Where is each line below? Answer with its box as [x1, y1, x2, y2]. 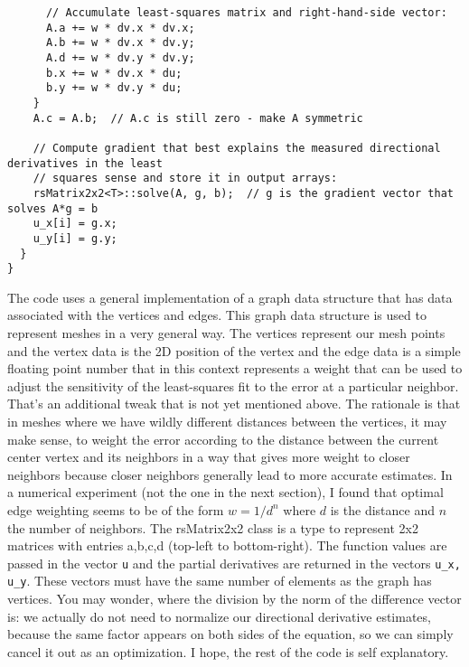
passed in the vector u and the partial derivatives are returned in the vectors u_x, [7, 553, 461, 572]
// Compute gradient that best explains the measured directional [33, 141, 441, 155]
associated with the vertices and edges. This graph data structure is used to [7, 305, 427, 324]
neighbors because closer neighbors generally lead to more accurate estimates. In [7, 465, 453, 484]
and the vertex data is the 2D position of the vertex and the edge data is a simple [7, 341, 461, 360]
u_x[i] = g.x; [33, 217, 117, 230]
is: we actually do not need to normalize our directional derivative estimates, [7, 606, 431, 625]
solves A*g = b [7, 202, 98, 215]
